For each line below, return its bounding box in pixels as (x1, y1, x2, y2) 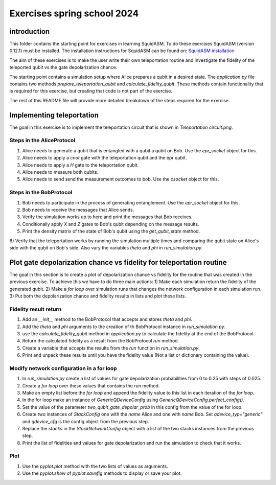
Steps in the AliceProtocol (9, 137, 76, 144)
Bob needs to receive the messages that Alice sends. (22, 206, 134, 213)
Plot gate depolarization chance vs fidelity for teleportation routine (9, 258, 227, 267)
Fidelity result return (9, 306, 62, 313)
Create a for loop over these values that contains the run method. (22, 382, 160, 388)
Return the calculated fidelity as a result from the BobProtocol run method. (22, 338, 179, 344)
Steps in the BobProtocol (9, 189, 73, 196)
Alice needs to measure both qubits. (22, 169, 99, 175)
